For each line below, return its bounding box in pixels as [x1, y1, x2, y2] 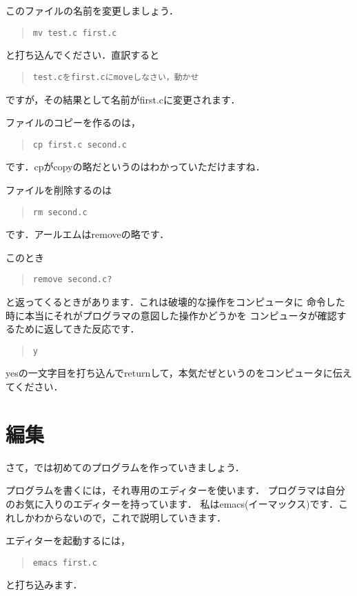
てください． [6, 379, 63, 394]
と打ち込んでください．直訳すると [6, 48, 160, 62]
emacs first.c [32, 557, 97, 568]
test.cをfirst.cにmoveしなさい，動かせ [32, 72, 199, 82]
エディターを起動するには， [6, 533, 131, 548]
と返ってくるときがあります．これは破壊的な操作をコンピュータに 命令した [6, 295, 345, 309]
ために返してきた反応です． [14, 321, 140, 336]
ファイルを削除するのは [6, 182, 112, 197]
